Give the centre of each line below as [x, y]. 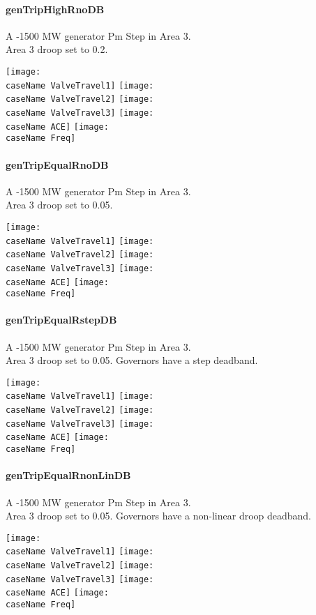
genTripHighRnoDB [55, 9]
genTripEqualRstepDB [61, 320]
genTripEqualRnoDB [57, 164]
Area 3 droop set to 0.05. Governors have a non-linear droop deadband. [159, 516]
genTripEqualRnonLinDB [68, 475]
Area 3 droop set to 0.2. [57, 49]
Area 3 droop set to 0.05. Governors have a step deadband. [132, 360]
